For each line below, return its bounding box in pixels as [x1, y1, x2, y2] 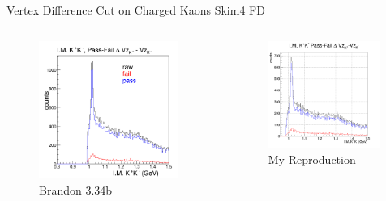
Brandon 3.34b [39, 182, 113, 199]
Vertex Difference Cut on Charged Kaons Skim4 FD [6, 2, 265, 18]
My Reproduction [268, 151, 356, 168]
